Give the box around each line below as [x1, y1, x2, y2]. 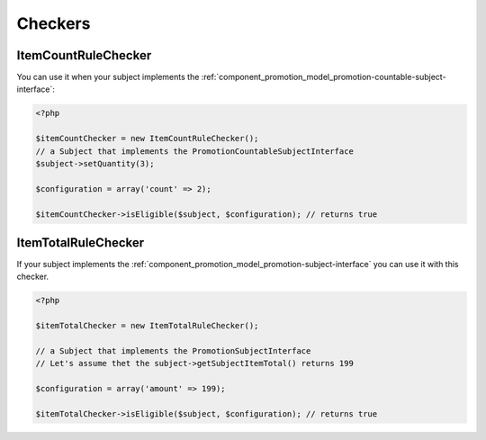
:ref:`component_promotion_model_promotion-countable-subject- [201, 72, 446, 83]
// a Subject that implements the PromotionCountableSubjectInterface [35, 146, 355, 157]
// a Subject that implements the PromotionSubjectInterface [35, 346, 311, 355]
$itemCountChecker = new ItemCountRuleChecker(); [35, 133, 259, 144]
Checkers [16, 13, 91, 33]
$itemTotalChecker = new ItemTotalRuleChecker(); [35, 320, 259, 331]
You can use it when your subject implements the [16, 72, 200, 83]
